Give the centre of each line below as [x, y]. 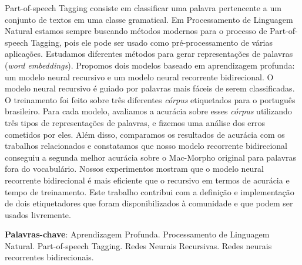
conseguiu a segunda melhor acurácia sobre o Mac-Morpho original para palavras [151, 157]
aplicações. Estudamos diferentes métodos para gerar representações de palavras [149, 54]
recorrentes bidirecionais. [49, 257]
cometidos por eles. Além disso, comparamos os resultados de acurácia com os [145, 134]
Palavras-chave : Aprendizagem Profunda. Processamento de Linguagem [137, 234]
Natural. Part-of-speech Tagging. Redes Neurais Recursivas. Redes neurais [138, 245]
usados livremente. [38, 214]
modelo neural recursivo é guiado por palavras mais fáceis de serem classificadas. [150, 88]
